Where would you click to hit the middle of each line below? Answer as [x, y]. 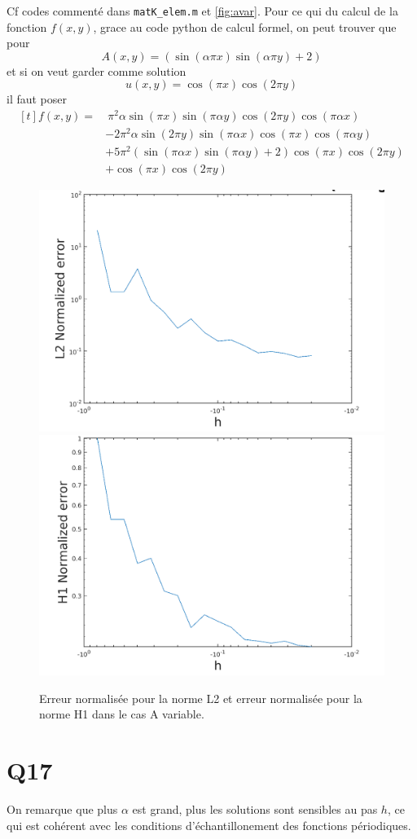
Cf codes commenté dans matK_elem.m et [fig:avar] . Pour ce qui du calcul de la [202, 11]
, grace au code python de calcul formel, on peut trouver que [245, 26]
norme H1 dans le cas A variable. [122, 714]
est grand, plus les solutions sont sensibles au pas [255, 809]
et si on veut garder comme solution [97, 70]
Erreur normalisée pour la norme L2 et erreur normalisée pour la [201, 698]
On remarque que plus [62, 809]
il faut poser [37, 99]
